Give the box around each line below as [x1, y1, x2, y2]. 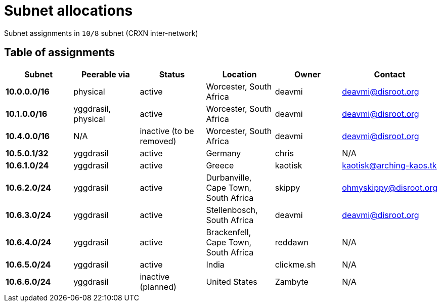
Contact [374, 69, 406, 79]
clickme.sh [275, 259, 316, 270]
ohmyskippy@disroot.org [342, 182, 437, 193]
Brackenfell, [206, 227, 251, 237]
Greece [206, 160, 234, 170]
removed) [140, 136, 177, 146]
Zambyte [275, 276, 308, 287]
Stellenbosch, [206, 204, 258, 215]
